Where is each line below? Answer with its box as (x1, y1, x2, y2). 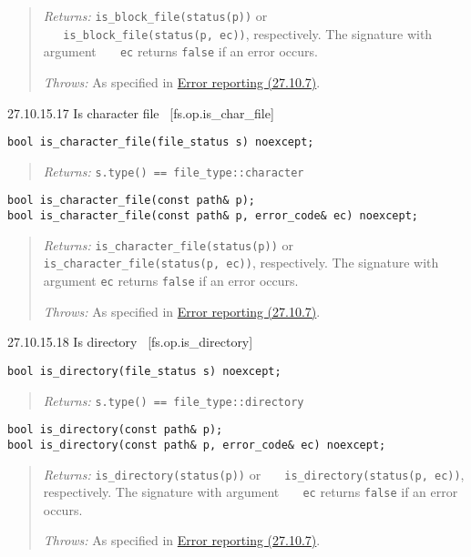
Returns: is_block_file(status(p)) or (43, 6, 268, 25)
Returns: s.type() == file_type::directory (43, 390, 304, 410)
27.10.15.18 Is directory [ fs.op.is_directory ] (7, 332, 253, 351)
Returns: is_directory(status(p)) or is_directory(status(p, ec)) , (43, 464, 465, 483)
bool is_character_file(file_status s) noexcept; (7, 136, 314, 149)
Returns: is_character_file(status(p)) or (43, 235, 293, 254)
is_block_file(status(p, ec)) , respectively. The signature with (63, 24, 433, 43)
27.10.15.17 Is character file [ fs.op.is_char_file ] (7, 103, 274, 122)
